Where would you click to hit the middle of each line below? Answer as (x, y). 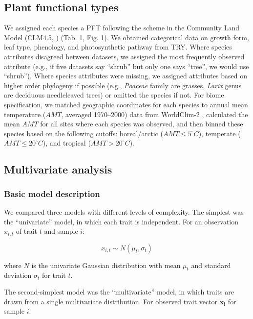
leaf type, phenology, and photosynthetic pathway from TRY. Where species (118, 47)
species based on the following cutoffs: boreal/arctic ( (84, 133)
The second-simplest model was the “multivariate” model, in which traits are (119, 291)
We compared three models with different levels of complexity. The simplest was (124, 211)
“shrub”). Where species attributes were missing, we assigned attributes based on (126, 76)
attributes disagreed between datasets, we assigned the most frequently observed (124, 56)
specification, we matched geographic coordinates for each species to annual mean (126, 104)
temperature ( (25, 114)
